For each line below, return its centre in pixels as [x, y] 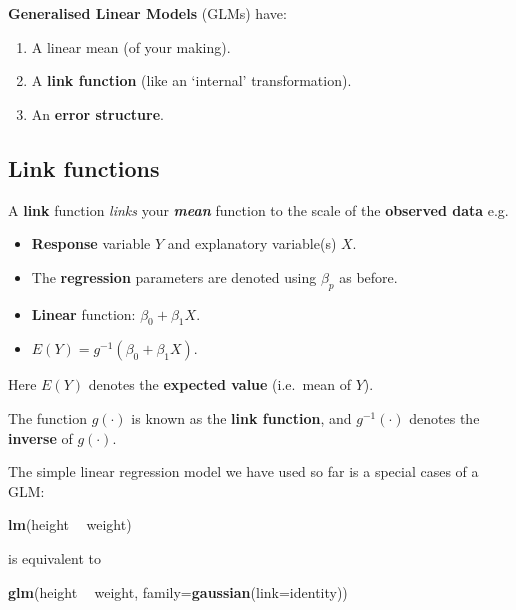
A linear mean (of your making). [131, 46]
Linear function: [83, 313]
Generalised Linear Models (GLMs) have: [147, 13]
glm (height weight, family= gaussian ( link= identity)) [178, 591]
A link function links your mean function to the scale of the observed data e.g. [258, 209]
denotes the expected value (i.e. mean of [220, 384]
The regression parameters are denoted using [174, 276]
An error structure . [97, 113]
